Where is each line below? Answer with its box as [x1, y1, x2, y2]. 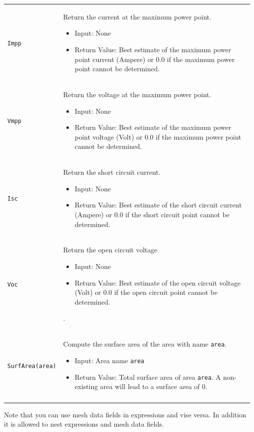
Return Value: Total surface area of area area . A [75, 371, 221, 382]
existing [75, 381, 98, 391]
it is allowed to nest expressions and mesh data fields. [4, 419, 164, 429]
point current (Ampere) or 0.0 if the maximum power [75, 54, 235, 64]
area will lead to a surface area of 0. [100, 381, 208, 391]
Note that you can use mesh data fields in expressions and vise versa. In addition [4, 409, 247, 419]
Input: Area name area [75, 355, 145, 365]
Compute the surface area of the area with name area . [63, 339, 227, 349]
